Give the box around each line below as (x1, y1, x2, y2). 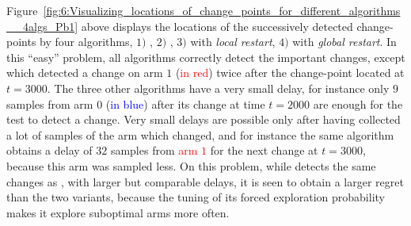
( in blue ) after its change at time (105, 95, 265, 112)
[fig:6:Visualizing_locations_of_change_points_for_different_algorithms (43, 2, 401, 18)
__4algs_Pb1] (6, 17, 78, 34)
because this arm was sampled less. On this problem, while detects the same (6, 157, 376, 174)
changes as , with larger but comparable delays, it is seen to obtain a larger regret (6, 173, 404, 190)
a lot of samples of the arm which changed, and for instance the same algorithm (6, 126, 394, 143)
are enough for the (313, 95, 403, 112)
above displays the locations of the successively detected (81, 17, 353, 34)
